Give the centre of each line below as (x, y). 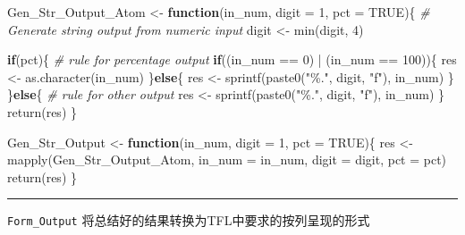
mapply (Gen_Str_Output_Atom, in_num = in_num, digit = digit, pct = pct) (227, 159)
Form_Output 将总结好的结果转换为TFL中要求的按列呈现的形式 (189, 220)
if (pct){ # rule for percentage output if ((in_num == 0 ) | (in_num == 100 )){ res (232, 59)
